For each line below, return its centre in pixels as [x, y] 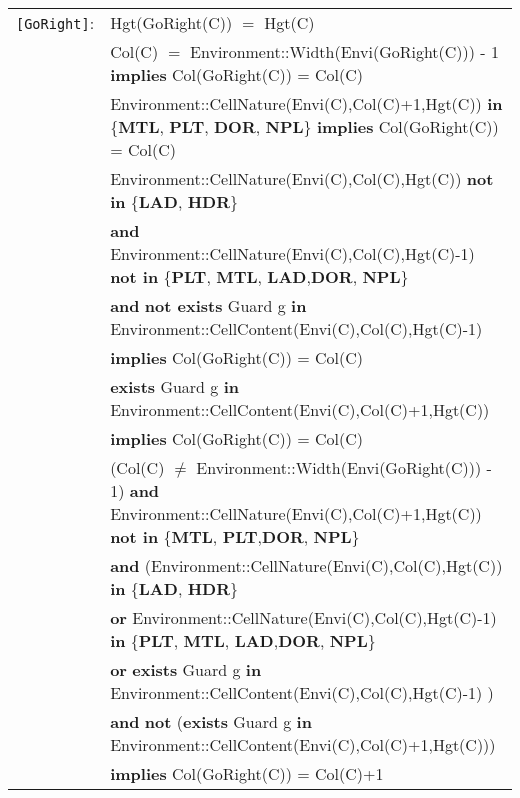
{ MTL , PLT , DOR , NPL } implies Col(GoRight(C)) [304, 126]
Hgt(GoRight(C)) [171, 22]
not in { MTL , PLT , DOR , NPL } [235, 536]
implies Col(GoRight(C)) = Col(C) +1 [247, 773]
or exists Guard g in [186, 669]
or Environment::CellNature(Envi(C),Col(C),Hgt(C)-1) [303, 617]
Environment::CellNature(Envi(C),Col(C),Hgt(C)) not [302, 178]
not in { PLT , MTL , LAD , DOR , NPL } [259, 276]
